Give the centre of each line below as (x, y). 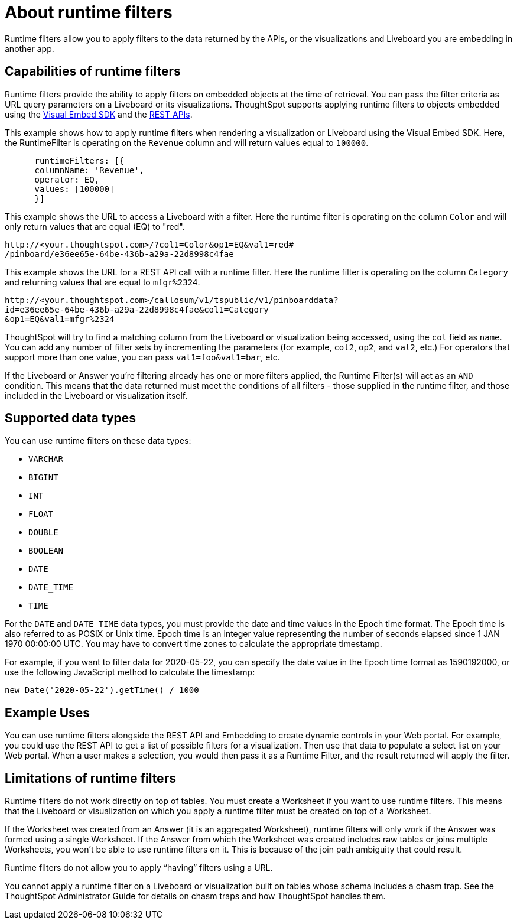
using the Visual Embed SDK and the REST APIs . (99, 114)
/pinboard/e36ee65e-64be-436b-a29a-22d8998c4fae (119, 254)
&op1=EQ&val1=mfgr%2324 (60, 319)
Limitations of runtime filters (90, 778)
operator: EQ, (67, 179)
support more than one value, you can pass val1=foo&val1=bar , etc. (142, 357)
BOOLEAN (46, 551)
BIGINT (43, 478)
